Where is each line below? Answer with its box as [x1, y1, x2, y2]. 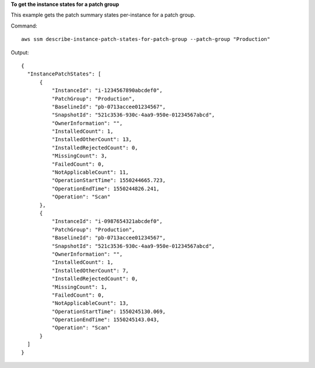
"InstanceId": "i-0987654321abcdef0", [51, 218, 163, 225]
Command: [10, 22, 37, 29]
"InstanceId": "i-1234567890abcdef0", [51, 87, 163, 94]
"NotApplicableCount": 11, [51, 169, 129, 176]
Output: [10, 49, 29, 56]
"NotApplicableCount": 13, [51, 300, 129, 307]
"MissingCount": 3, [51, 153, 108, 159]
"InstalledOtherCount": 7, [51, 267, 129, 274]
